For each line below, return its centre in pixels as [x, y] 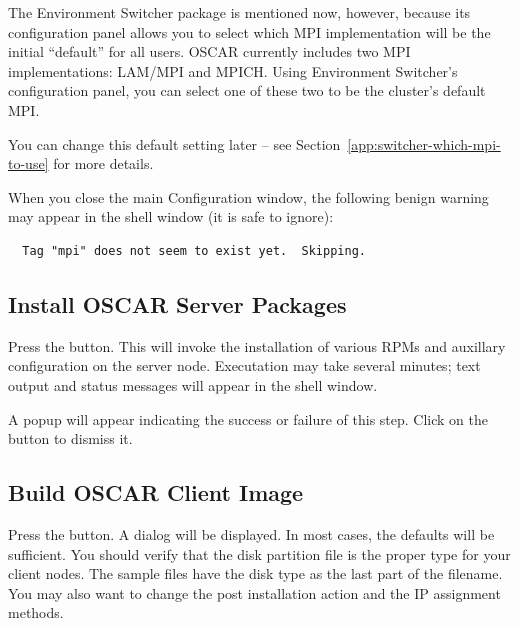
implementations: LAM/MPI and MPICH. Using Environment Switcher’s [233, 70]
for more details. [103, 163]
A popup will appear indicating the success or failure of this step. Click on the [248, 418]
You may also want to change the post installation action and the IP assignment [254, 592]
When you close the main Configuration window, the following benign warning [248, 196]
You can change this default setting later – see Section [174, 143]
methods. [36, 612]
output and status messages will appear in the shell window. [193, 384]
